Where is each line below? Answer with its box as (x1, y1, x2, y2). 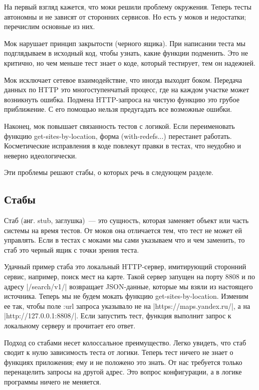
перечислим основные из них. (4, 21, 95, 32)
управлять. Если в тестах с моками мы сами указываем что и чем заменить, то (4, 235, 245, 245)
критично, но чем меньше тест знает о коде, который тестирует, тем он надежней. (4, 57, 255, 68)
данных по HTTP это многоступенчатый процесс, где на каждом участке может (4, 84, 249, 95)
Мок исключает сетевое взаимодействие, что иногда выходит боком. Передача (4, 74, 242, 85)
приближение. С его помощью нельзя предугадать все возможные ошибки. (4, 104, 232, 114)
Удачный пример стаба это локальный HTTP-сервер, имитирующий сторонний (4, 261, 246, 272)
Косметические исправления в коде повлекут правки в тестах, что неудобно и (4, 140, 241, 151)
